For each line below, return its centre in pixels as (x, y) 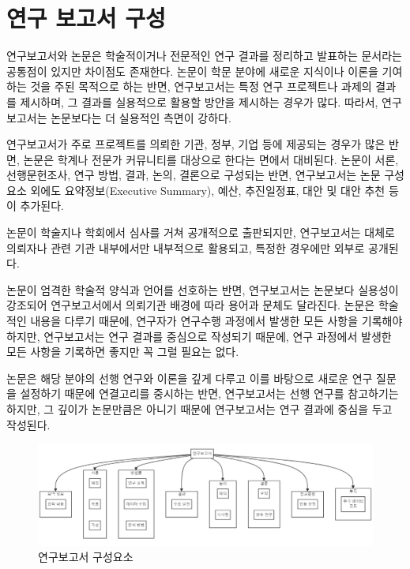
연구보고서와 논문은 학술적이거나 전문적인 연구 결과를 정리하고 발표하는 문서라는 (204, 56)
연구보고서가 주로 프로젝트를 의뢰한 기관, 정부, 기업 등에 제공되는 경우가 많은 (196, 144)
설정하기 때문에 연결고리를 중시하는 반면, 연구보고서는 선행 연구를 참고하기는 (209, 393)
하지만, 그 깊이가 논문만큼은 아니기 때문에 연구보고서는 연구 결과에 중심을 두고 (199, 409)
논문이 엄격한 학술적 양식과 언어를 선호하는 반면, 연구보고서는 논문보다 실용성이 (203, 289)
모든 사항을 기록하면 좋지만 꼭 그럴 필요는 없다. (123, 352)
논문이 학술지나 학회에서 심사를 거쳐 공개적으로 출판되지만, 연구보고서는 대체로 (201, 232)
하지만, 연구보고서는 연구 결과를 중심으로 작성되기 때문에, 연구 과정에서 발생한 (199, 336)
